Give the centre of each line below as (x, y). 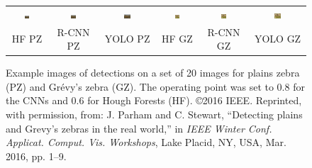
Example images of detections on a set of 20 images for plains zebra (153, 73)
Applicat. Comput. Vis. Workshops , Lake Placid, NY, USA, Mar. (146, 142)
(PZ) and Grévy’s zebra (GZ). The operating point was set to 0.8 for (155, 86)
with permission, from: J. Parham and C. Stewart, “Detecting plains (154, 114)
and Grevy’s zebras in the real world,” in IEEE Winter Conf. (139, 128)
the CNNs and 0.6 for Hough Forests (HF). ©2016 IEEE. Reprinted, (154, 100)
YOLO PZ (127, 39)
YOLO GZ (278, 39)
